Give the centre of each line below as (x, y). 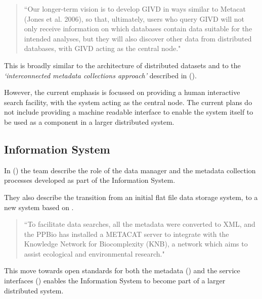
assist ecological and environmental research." (94, 253)
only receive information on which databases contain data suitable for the (138, 29)
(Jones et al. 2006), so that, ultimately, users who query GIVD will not (134, 18)
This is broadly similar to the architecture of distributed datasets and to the (122, 65)
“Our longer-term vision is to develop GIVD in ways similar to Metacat (135, 9)
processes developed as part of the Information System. (90, 180)
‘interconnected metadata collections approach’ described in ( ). (100, 75)
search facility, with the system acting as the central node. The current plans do (128, 102)
